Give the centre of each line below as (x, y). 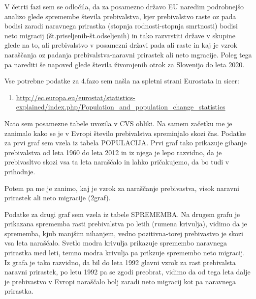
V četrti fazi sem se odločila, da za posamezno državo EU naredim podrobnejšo (124, 6)
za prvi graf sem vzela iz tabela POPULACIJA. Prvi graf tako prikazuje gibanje (126, 143)
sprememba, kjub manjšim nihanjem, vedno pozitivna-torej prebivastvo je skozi (124, 233)
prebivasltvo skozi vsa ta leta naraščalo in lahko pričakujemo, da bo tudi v (117, 162)
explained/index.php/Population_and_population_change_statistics (121, 107)
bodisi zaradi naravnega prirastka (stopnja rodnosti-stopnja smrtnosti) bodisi (121, 26)
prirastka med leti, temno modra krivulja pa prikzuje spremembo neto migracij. (125, 253)
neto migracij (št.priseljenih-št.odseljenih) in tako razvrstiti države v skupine (120, 35)
